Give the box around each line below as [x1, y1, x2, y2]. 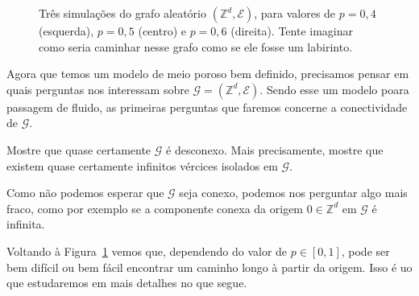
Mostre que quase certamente [6, 141, 151, 158]
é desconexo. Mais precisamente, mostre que [166, 141, 384, 158]
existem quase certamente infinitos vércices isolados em [6, 157, 278, 174]
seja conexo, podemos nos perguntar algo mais [179, 184, 408, 201]
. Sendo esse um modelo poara [259, 80, 409, 97]
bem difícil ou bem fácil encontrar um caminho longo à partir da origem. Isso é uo [6, 258, 413, 275]
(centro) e [138, 23, 186, 39]
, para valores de [254, 5, 336, 21]
